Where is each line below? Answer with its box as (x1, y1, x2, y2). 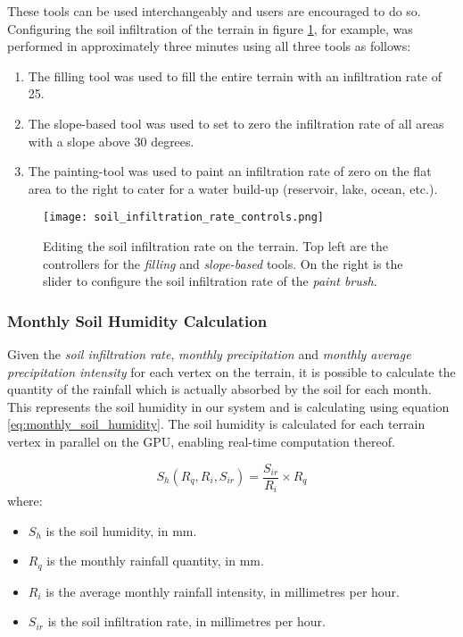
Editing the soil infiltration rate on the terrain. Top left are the (43, 237, 389, 255)
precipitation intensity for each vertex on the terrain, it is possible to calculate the (7, 362, 456, 381)
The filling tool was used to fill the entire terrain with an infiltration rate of (28, 66, 442, 85)
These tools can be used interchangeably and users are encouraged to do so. (7, 2, 421, 20)
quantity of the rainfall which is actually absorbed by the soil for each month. (7, 380, 432, 398)
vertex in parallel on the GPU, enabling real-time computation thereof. (7, 432, 395, 450)
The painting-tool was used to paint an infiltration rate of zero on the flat (28, 162, 432, 180)
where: (7, 491, 43, 510)
